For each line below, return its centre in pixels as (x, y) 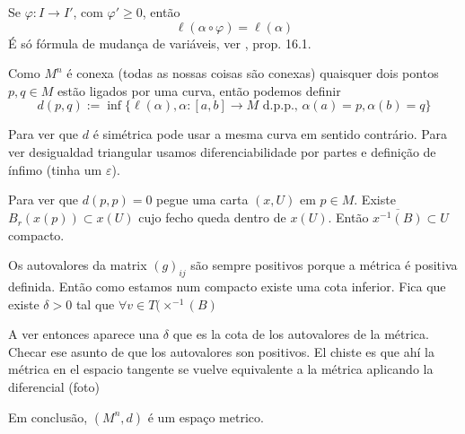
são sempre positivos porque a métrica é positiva (324, 265)
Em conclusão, (48, 417)
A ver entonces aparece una (84, 334)
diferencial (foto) (54, 386)
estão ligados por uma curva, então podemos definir (199, 90)
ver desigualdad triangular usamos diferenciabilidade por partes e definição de (222, 151)
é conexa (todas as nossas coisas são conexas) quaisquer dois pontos (253, 73)
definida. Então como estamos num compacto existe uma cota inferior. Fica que (227, 286)
